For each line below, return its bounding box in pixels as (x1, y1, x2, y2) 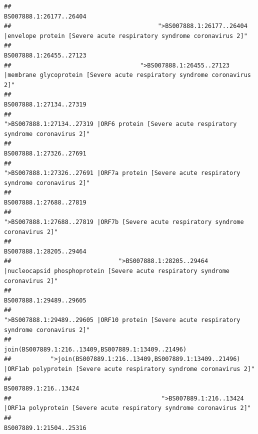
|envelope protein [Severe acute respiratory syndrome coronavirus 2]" (4, 32, 247, 39)
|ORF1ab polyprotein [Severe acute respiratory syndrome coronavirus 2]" (4, 365, 255, 372)
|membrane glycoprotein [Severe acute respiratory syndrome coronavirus (4, 71, 251, 79)
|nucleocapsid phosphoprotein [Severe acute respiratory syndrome (4, 267, 230, 275)
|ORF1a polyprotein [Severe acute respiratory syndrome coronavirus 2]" (4, 404, 251, 412)
